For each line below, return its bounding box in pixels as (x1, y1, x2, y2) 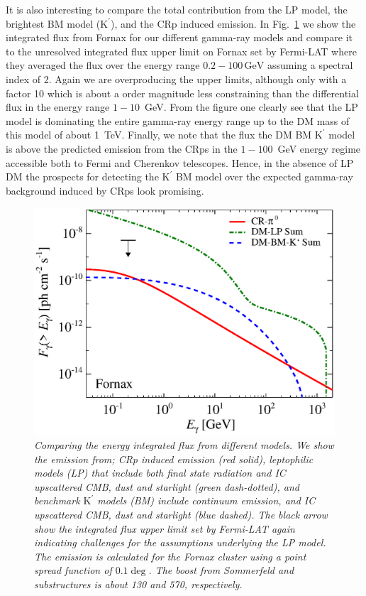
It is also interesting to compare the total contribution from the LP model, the (6, 2, 348, 16)
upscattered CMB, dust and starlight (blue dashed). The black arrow (34, 506, 328, 521)
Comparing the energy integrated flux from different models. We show (34, 437, 334, 452)
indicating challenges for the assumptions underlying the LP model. (34, 535, 326, 550)
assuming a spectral (267, 58, 353, 72)
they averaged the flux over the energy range (6, 58, 200, 72)
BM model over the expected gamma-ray (175, 169, 353, 184)
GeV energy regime (277, 141, 361, 156)
